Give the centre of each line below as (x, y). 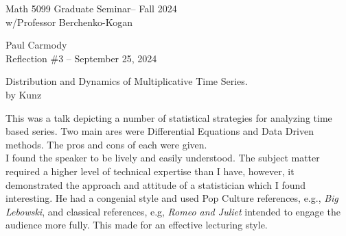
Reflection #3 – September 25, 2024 (81, 58)
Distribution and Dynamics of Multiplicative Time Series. (127, 81)
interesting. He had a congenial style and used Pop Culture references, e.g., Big (172, 198)
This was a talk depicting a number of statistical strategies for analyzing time (169, 117)
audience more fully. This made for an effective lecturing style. (137, 225)
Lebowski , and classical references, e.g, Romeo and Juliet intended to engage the (173, 211)
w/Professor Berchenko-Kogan (69, 22)
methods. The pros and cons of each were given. (106, 144)
